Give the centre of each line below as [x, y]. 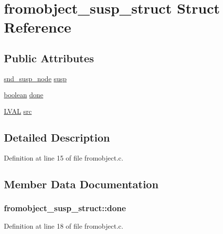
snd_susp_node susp [35, 78]
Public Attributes [49, 58]
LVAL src [18, 111]
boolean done [24, 95]
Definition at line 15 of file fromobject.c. [64, 157]
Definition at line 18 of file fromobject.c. [64, 226]
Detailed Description [57, 137]
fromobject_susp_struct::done [65, 208]
